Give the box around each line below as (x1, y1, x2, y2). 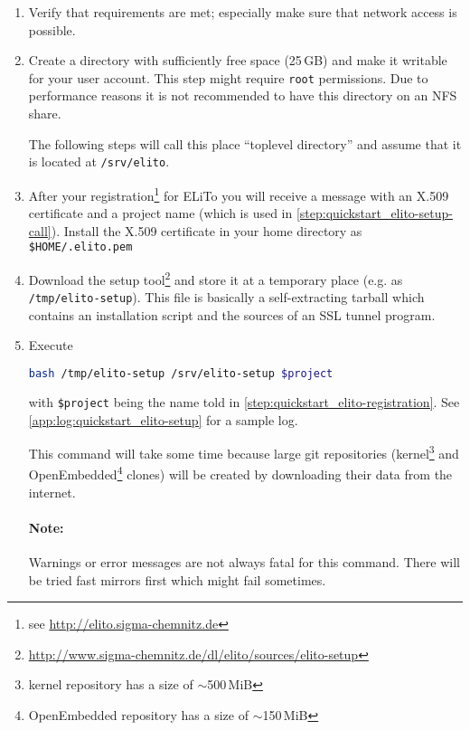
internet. (28, 482, 76, 501)
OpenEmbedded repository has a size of (28, 706, 249, 725)
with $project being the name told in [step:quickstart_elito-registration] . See (28, 392, 460, 411)
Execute (28, 336, 73, 355)
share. (28, 104, 61, 123)
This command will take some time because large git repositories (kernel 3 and (28, 441, 459, 462)
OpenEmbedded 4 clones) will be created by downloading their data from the (28, 462, 453, 484)
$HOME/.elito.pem (28, 241, 133, 254)
